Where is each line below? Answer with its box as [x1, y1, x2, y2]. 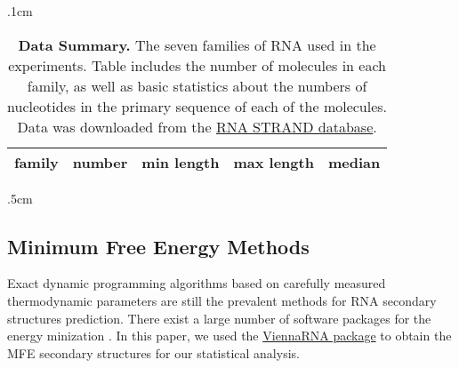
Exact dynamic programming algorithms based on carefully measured [7, 274, 386, 292]
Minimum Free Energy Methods [7, 232, 310, 260]
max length [233, 151, 314, 172]
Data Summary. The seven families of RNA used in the [18, 34, 376, 55]
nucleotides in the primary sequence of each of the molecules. [7, 95, 388, 116]
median [327, 151, 381, 172]
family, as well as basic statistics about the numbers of [27, 75, 367, 96]
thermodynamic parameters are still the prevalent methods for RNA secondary [7, 291, 437, 309]
